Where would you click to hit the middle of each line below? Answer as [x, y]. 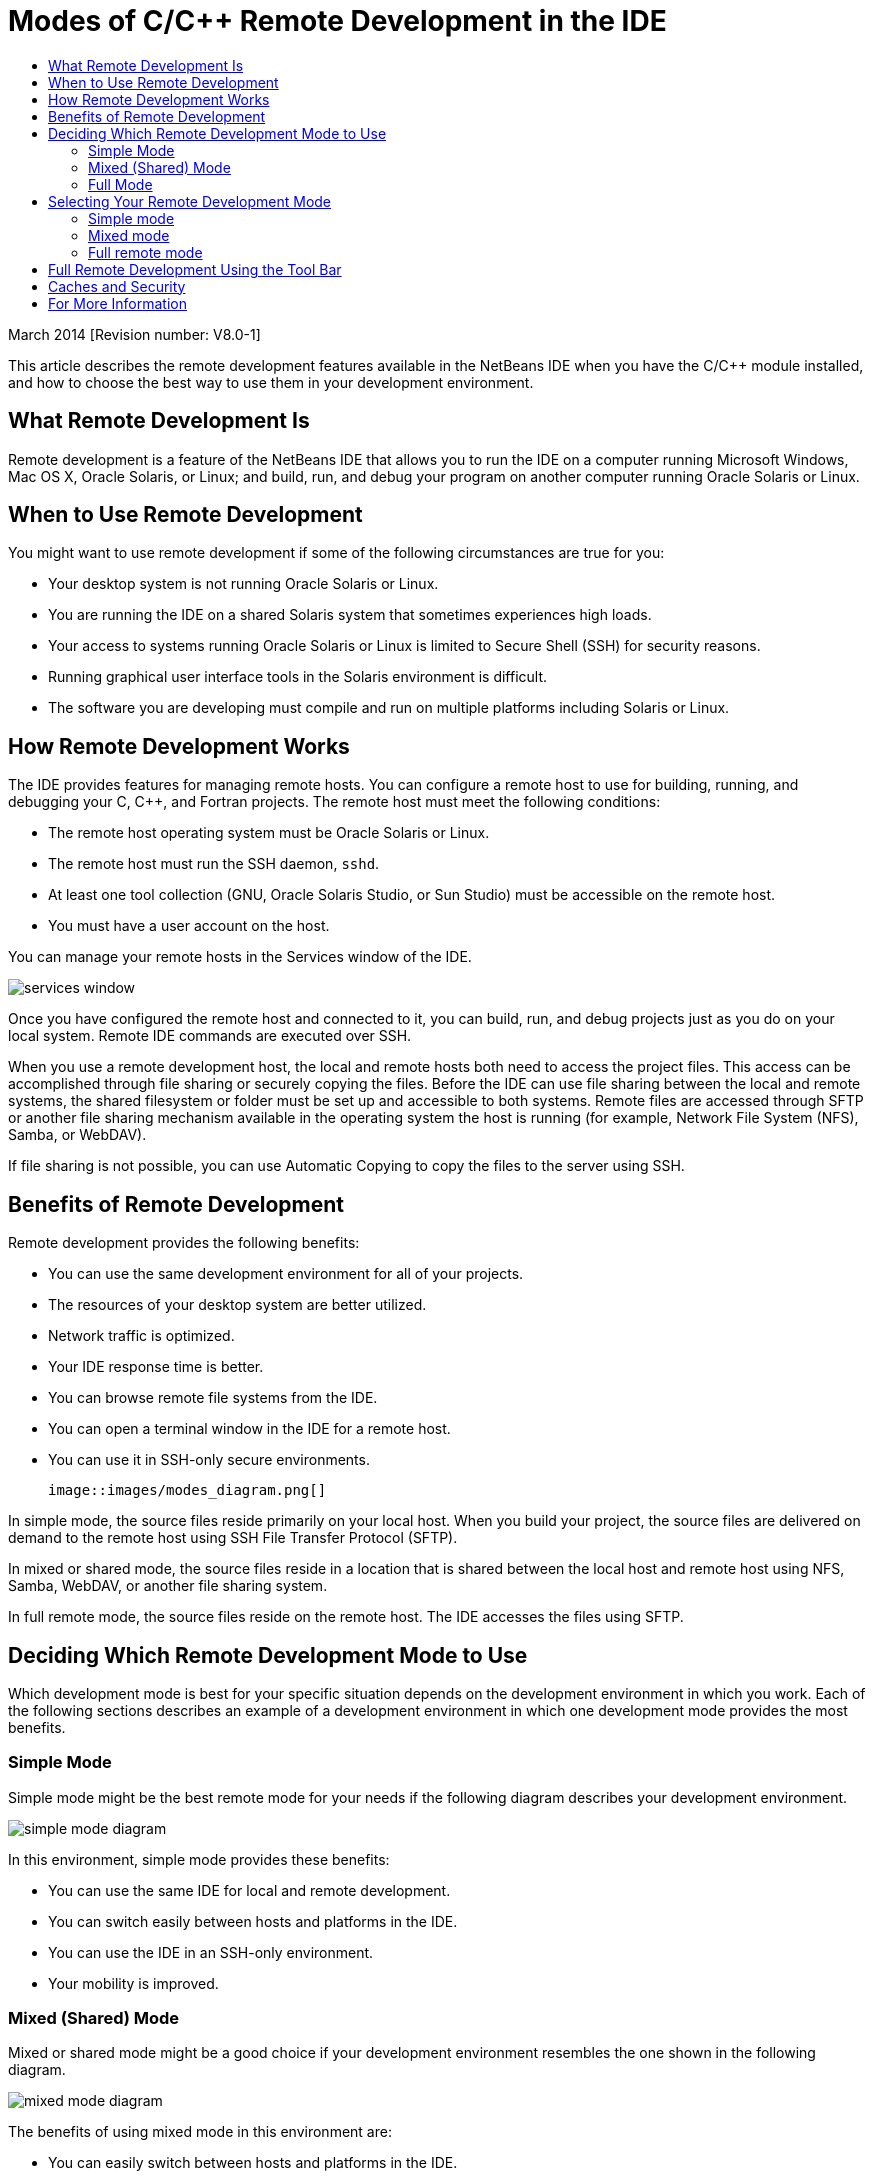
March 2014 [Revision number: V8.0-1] [134, 334]
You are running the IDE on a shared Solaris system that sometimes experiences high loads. [350, 615]
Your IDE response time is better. [156, 1367]
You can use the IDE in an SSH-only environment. [211, 1952]
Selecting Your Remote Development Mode [190, 201]
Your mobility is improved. [133, 1983]
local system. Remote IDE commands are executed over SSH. [210, 1036]
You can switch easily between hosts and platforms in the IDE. [253, 1921]
